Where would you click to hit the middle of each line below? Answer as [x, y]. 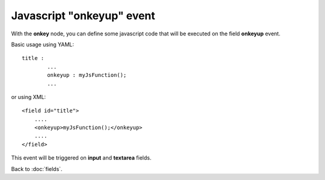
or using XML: [29, 97]
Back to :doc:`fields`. [37, 169]
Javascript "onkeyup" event [83, 16]
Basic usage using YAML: [43, 44]
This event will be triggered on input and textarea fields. [81, 158]
